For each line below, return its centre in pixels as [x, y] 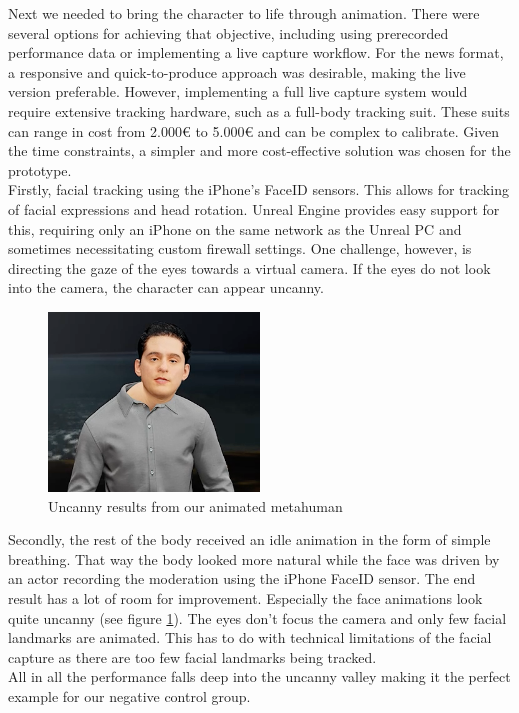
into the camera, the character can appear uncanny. [166, 287]
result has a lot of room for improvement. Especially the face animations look [245, 598]
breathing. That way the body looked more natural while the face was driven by [254, 558]
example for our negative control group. [129, 696]
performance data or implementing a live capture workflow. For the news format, [256, 52]
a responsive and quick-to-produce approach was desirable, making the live [237, 71]
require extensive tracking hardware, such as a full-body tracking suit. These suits [259, 110]
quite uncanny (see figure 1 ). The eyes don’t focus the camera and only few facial [257, 617]
